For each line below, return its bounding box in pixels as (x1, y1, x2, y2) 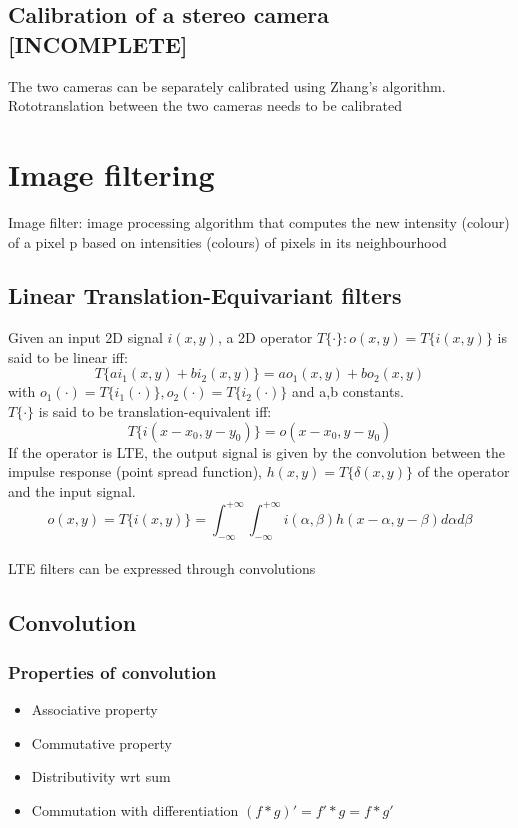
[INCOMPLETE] (8, 28, 188, 59)
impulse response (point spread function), (8, 461, 262, 482)
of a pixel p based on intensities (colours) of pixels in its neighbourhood (8, 231, 447, 252)
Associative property (31, 698, 158, 719)
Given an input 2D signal (8, 327, 163, 348)
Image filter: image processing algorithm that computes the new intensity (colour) (8, 211, 510, 232)
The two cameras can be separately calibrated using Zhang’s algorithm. (8, 75, 446, 96)
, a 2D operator (217, 327, 313, 348)
